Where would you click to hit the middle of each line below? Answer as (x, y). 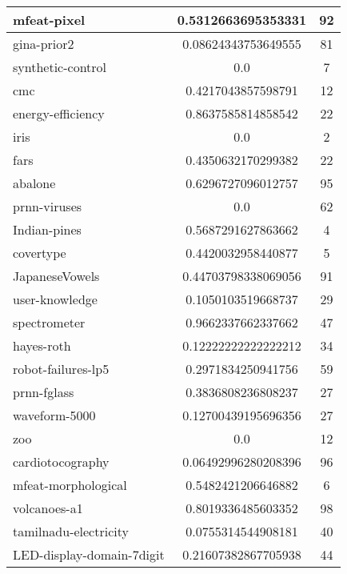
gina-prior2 (44, 44)
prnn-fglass (44, 392)
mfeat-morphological (70, 485)
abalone (34, 183)
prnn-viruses (48, 206)
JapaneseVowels (56, 276)
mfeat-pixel (49, 20)
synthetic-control (60, 67)
